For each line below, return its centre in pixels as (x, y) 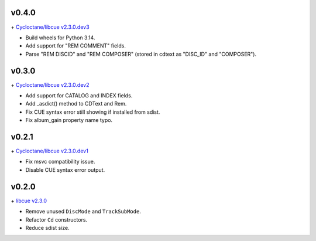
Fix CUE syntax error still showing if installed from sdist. (93, 112)
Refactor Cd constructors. (56, 219)
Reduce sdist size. (47, 228)
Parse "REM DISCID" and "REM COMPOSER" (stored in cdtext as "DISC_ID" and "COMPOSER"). (141, 54)
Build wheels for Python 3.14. (60, 38)
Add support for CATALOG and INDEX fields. (79, 95)
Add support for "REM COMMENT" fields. (75, 46)
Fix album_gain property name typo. (69, 120)
